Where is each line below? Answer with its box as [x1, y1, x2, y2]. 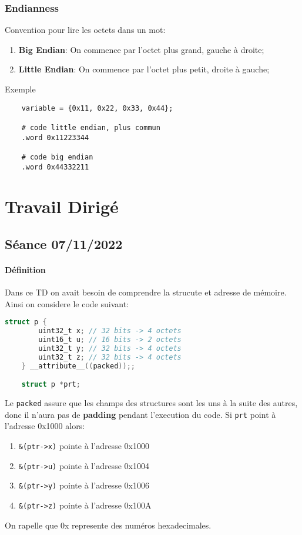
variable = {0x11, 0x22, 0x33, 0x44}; [21, 104, 173, 112]
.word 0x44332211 [21, 162, 89, 171]
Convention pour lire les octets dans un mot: [5, 24, 166, 36]
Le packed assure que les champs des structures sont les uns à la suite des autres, [5, 397, 298, 409]
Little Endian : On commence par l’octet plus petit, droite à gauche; [18, 63, 270, 75]
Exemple [5, 83, 36, 95]
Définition [5, 263, 46, 275]
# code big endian [21, 152, 93, 161]
